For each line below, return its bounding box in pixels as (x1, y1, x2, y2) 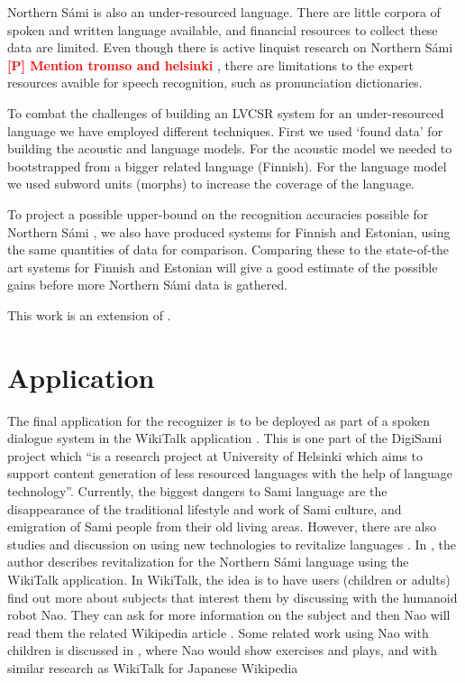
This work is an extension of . (7, 305, 171, 324)
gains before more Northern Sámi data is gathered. (7, 275, 288, 294)
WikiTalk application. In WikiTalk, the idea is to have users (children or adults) (7, 569, 451, 588)
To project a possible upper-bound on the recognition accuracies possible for (7, 204, 429, 223)
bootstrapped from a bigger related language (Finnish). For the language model (7, 156, 447, 175)
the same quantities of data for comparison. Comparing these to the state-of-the (7, 240, 450, 259)
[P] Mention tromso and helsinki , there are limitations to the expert (7, 55, 414, 74)
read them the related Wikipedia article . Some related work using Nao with (7, 623, 429, 641)
